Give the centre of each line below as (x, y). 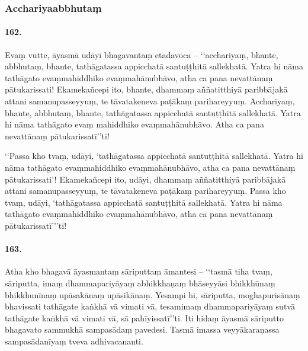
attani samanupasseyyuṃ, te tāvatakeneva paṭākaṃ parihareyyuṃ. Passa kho (145, 191)
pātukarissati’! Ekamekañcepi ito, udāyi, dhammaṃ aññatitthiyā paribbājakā (145, 179)
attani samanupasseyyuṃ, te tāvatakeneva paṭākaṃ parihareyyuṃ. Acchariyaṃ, (150, 101)
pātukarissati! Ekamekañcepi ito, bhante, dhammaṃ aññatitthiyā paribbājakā (146, 89)
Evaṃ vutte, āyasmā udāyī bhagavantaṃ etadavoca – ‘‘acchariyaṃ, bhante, (142, 54)
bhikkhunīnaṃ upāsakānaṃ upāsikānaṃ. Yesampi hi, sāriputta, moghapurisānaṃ (153, 294)
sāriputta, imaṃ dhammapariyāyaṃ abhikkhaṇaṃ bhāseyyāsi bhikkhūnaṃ (140, 283)
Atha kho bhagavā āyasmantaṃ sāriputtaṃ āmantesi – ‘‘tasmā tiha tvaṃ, (139, 271)
